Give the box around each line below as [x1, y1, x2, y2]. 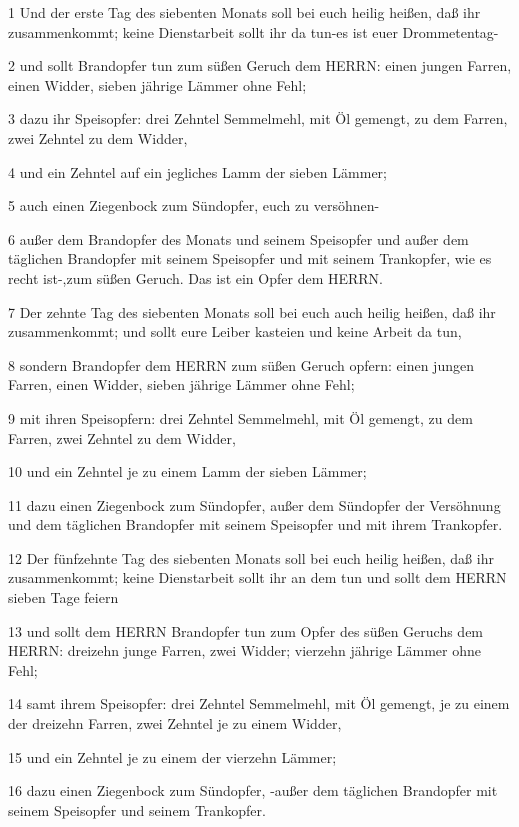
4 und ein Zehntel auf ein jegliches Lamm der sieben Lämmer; [8, 161, 387, 182]
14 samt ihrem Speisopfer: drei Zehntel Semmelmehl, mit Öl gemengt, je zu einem [8, 693, 510, 714]
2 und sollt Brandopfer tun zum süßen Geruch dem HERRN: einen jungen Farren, [8, 55, 512, 76]
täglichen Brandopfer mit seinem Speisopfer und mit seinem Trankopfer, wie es [8, 248, 492, 269]
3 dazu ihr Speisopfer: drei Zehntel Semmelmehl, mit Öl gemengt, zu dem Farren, [8, 108, 508, 129]
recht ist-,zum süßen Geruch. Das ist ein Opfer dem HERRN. [8, 267, 383, 288]
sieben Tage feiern [8, 587, 119, 608]
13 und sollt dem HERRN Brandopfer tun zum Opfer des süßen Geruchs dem [8, 620, 484, 641]
